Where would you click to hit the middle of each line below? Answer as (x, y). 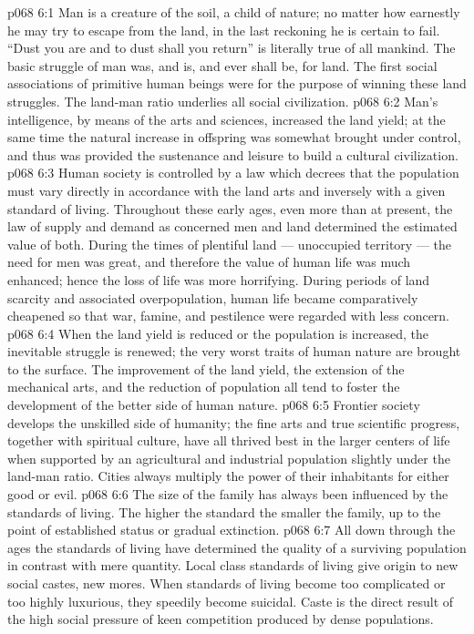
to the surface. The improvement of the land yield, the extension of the (206, 368)
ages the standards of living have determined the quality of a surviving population (237, 547)
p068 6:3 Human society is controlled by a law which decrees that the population (233, 173)
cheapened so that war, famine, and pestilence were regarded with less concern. (229, 316)
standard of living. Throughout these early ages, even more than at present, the (230, 208)
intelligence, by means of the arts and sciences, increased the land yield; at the (227, 119)
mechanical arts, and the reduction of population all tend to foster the (204, 387)
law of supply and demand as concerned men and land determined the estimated (232, 226)
